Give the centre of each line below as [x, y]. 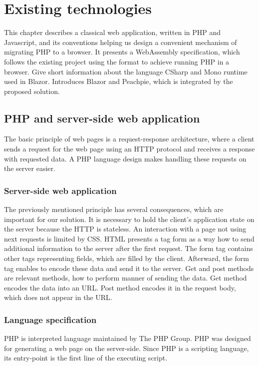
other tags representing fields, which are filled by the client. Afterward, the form [127, 258]
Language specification [50, 319]
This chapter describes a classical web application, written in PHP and [113, 32]
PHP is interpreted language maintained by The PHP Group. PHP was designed [128, 338]
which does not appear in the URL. [58, 297]
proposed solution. [32, 91]
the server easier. [30, 168]
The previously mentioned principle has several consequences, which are [114, 209]
